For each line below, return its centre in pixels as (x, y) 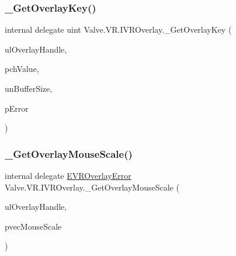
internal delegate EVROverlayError (68, 175)
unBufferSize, (29, 88)
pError (17, 108)
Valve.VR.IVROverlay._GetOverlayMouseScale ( (92, 187)
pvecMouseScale (33, 226)
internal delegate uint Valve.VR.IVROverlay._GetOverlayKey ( (118, 30)
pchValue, (22, 69)
